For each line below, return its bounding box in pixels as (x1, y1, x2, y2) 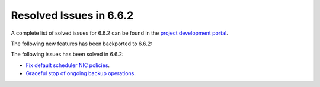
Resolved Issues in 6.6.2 (11, 9, 134, 22)
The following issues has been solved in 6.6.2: (11, 51, 124, 58)
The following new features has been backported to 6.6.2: (11, 40, 152, 47)
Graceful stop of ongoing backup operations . (25, 70, 136, 77)
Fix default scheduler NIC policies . (25, 62, 110, 69)
